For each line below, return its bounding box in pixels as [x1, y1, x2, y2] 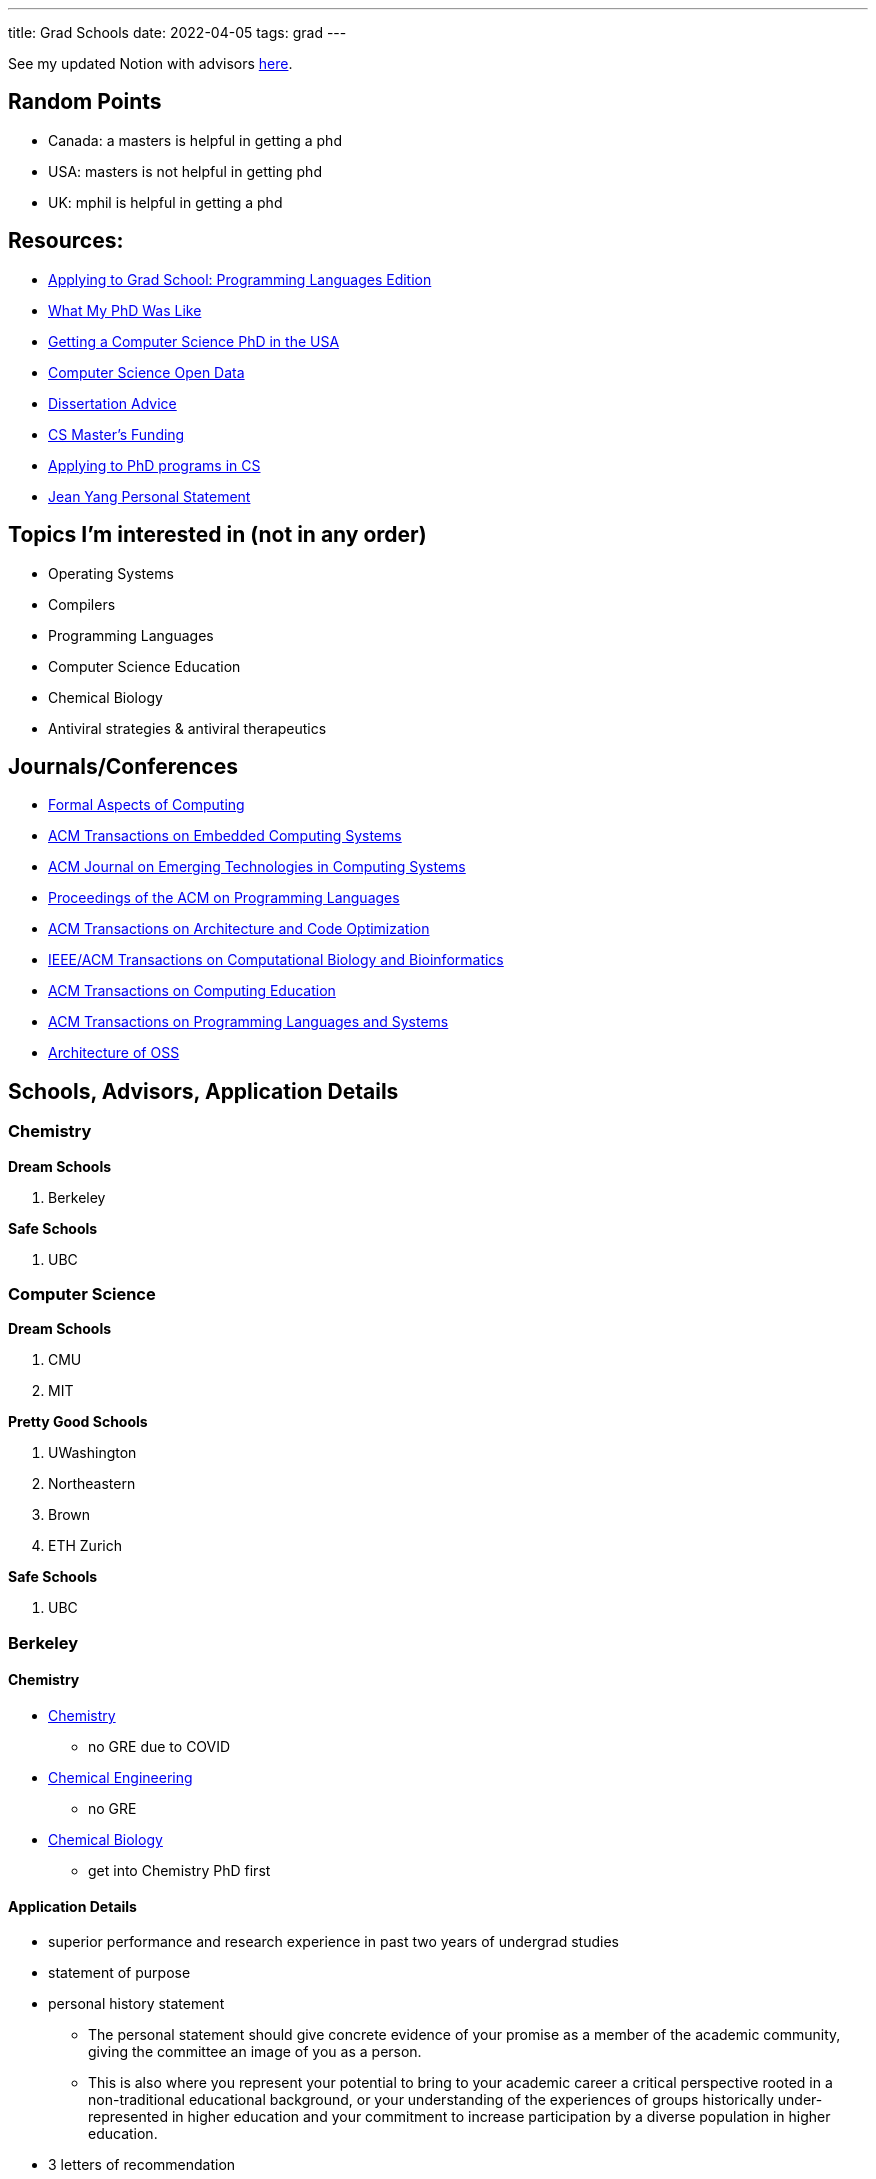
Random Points [8, 89, 162, 115]
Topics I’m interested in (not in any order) [8, 522, 427, 548]
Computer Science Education [48, 657, 241, 675]
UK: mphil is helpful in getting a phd [48, 193, 283, 211]
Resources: [8, 228, 124, 254]
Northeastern [48, 1475, 136, 1493]
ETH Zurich [48, 1537, 122, 1555]
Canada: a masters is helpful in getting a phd [48, 131, 342, 149]
